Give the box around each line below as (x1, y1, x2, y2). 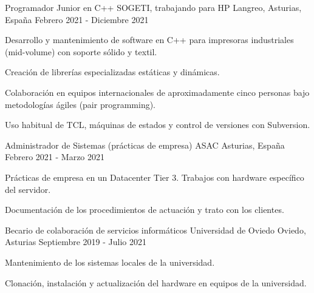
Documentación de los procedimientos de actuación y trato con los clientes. (5, 203, 284, 216)
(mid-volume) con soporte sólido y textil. (5, 45, 157, 58)
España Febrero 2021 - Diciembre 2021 (5, 13, 149, 25)
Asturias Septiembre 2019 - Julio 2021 (5, 235, 146, 248)
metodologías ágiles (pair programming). (5, 98, 156, 110)
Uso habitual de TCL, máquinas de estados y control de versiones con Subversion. (5, 118, 310, 131)
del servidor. (5, 183, 51, 195)
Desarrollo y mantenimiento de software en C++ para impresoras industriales (5, 33, 294, 46)
